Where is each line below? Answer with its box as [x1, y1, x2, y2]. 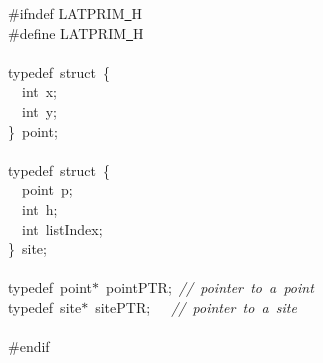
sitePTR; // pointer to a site [95, 296, 297, 317]
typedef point [8, 277, 93, 298]
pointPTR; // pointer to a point [106, 277, 314, 298]
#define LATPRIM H [8, 22, 144, 43]
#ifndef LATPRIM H [8, 3, 142, 23]
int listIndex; [21, 218, 103, 239]
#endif [8, 336, 50, 357]
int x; [21, 81, 58, 102]
